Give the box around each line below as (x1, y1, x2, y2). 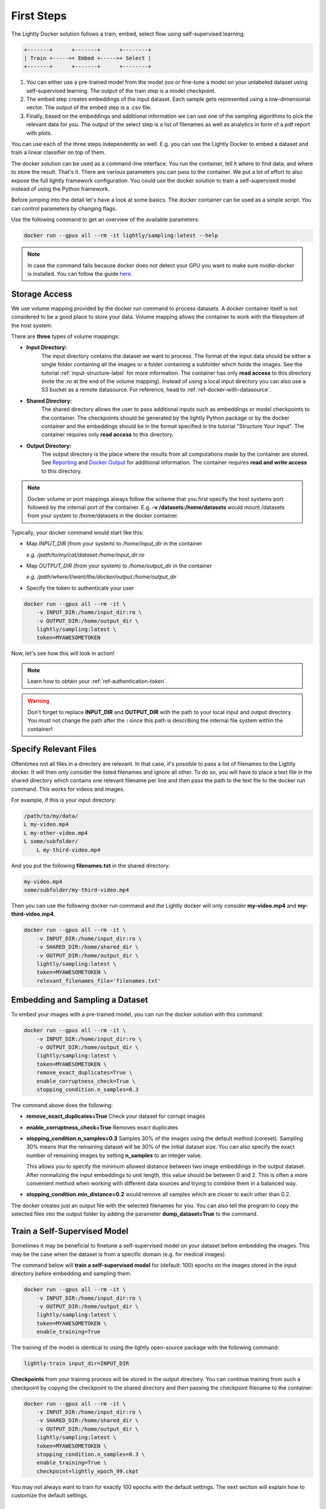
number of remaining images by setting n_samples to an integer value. (26, 1152, 202, 1159)
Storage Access (11, 289, 72, 299)
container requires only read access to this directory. (41, 431, 174, 438)
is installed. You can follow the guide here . (27, 270, 133, 277)
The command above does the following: (11, 1102, 113, 1109)
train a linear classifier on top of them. (11, 148, 106, 156)
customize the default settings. (11, 1491, 89, 1499)
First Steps (11, 9, 67, 22)
